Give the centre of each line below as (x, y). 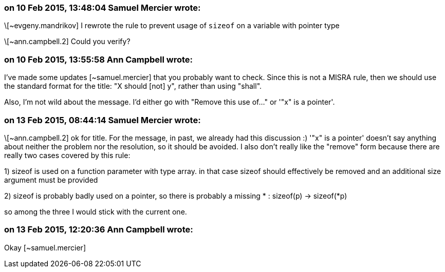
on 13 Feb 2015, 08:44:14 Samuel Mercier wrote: (103, 120)
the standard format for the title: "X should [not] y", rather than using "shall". (133, 86)
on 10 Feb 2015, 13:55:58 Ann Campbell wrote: (99, 59)
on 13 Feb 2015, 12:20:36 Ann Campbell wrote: (99, 230)
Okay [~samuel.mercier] (45, 247)
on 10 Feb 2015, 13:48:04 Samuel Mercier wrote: (103, 8)
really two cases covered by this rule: (67, 155)
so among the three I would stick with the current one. (96, 211)
